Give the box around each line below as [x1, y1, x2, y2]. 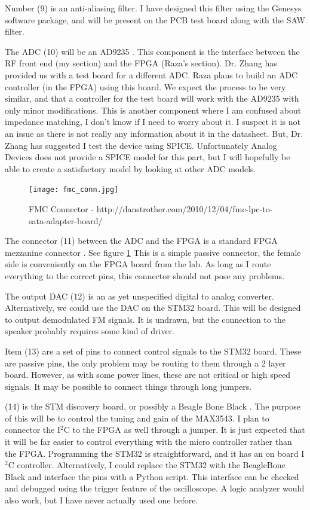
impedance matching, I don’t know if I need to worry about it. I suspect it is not [5, 115, 300, 128]
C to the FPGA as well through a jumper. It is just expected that [63, 423, 305, 436]
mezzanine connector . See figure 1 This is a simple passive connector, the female [5, 246, 301, 258]
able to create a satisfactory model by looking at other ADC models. [5, 162, 256, 175]
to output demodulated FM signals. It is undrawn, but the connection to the [5, 313, 286, 325]
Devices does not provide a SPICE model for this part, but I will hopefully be [5, 151, 290, 163]
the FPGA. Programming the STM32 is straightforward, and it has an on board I [5, 447, 305, 459]
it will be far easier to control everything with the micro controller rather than [5, 435, 292, 448]
